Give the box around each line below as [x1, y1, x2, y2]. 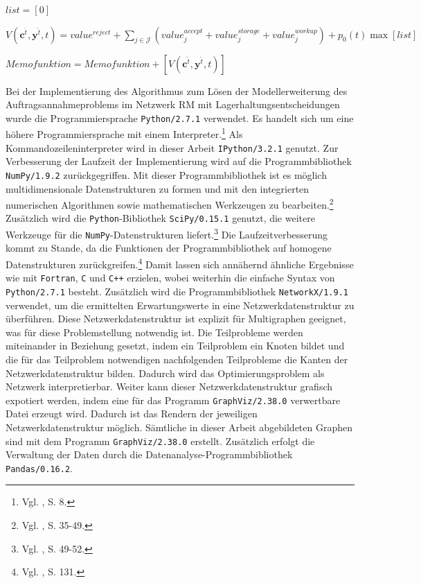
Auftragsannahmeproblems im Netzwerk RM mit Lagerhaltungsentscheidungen [6, 97, 340, 112]
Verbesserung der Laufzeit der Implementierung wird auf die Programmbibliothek [6, 154, 352, 168]
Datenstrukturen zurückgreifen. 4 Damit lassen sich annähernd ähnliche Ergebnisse [6, 255, 354, 271]
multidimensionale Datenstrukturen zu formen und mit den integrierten [6, 181, 310, 195]
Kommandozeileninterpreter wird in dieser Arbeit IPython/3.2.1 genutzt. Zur [6, 140, 339, 155]
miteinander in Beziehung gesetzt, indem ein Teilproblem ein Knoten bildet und [6, 338, 345, 353]
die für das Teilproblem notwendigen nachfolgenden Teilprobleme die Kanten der [6, 351, 348, 366]
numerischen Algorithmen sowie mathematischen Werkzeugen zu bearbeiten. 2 [6, 195, 334, 211]
